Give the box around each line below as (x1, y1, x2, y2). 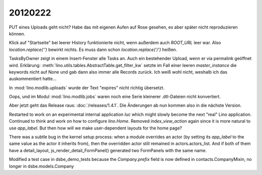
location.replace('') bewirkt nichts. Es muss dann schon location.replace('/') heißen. (9, 47, 177, 52)
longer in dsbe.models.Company (9, 163, 74, 169)
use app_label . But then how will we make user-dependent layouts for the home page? (9, 125, 182, 131)
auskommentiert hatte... (9, 76, 57, 82)
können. (9, 31, 25, 36)
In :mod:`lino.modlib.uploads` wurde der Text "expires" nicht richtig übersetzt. (9, 85, 165, 91)
